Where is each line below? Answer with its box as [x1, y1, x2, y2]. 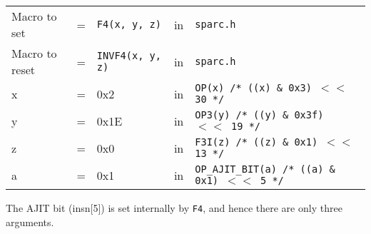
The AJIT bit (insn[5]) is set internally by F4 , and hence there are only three [6, 200, 342, 215]
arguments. [6, 214, 54, 229]
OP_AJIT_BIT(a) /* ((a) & [195, 163, 335, 175]
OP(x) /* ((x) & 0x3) [195, 82, 312, 93]
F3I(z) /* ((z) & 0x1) [195, 136, 318, 148]
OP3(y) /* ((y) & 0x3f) [195, 109, 324, 121]
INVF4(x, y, [96, 50, 161, 61]
